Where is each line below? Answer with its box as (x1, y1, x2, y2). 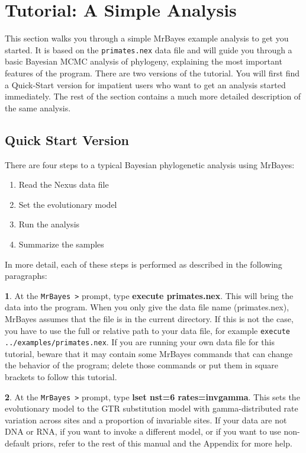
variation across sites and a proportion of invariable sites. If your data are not (5, 413, 287, 426)
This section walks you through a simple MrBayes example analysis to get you (5, 32, 289, 44)
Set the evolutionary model (18, 198, 117, 210)
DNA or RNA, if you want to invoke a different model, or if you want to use (5, 425, 281, 438)
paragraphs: (5, 269, 47, 282)
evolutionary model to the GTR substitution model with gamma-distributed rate (5, 402, 298, 415)
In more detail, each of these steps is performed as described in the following (5, 258, 282, 270)
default (5, 437, 30, 449)
